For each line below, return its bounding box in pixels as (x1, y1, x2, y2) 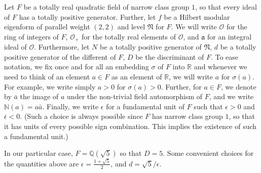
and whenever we (194, 61, 247, 72)
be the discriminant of (135, 51, 204, 62)
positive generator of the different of (4, 51, 116, 62)
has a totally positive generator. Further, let (19, 11, 156, 22)
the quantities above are (4, 158, 79, 168)
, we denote (221, 81, 256, 92)
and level (117, 21, 145, 32)
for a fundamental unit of (106, 101, 185, 111)
